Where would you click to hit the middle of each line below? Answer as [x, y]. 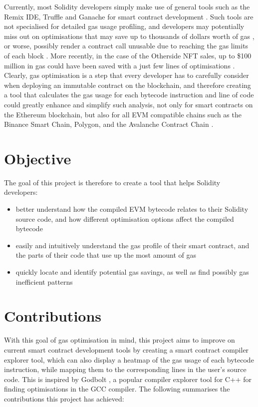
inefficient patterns [44, 281]
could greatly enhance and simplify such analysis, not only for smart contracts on [129, 104]
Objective [38, 158]
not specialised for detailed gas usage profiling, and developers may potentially [124, 26]
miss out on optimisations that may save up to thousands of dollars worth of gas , [129, 36]
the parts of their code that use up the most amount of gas [106, 255]
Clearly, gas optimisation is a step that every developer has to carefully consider [127, 75]
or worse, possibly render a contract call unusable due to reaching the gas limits [126, 46]
